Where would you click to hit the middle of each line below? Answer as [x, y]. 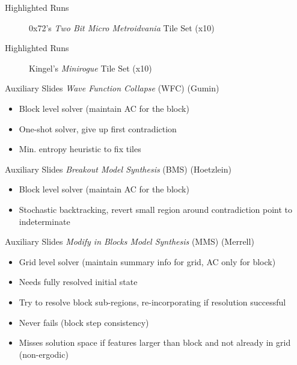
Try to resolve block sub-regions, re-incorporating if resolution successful [152, 302]
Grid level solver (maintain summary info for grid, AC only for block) [147, 261]
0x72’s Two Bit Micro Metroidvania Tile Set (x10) [122, 27]
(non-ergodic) [44, 354]
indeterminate [44, 221]
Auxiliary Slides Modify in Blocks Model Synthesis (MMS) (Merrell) [130, 241]
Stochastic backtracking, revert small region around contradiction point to [156, 209]
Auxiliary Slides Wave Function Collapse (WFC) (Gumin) [112, 88]
